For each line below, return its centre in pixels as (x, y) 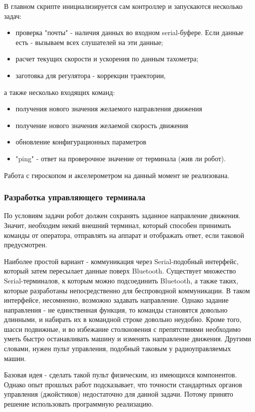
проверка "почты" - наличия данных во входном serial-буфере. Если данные (129, 32)
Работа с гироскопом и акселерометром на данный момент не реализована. (117, 175)
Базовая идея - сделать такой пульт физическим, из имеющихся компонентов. (121, 375)
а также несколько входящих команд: (60, 92)
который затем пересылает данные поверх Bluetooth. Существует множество (120, 271)
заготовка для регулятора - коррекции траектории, (91, 75)
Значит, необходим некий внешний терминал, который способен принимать (118, 225)
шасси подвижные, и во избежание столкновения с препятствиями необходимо (123, 329)
